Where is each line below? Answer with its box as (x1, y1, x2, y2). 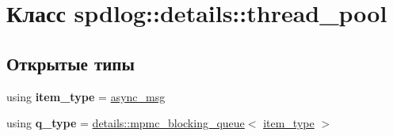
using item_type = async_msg (6, 88, 166, 104)
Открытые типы (6, 51, 135, 75)
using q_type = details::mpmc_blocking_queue (6, 115, 245, 131)
